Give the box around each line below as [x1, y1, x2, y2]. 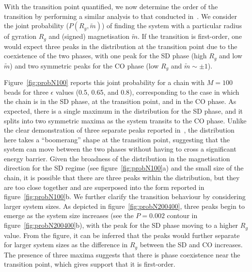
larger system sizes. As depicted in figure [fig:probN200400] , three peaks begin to [4, 201, 245, 211]
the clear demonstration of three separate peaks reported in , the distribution [4, 125, 235, 135]
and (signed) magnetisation [48, 31, 130, 41]
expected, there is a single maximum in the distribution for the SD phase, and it [4, 105, 243, 116]
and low [219, 51, 242, 61]
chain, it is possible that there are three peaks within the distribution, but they [4, 172, 240, 183]
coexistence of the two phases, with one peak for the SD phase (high [4, 51, 207, 61]
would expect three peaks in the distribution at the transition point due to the [4, 41, 237, 51]
